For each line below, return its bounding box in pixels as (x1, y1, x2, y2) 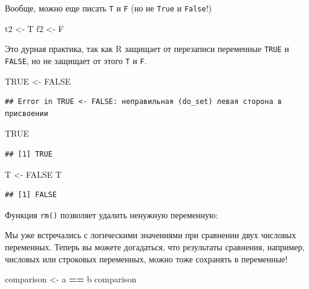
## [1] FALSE (5, 190, 57, 200)
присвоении (5, 109, 48, 118)
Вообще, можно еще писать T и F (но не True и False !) (5, 2, 212, 14)
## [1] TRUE (5, 149, 53, 158)
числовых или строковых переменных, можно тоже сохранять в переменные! (5, 252, 288, 265)
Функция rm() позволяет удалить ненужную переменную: (5, 208, 218, 221)
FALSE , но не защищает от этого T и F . (5, 54, 147, 67)
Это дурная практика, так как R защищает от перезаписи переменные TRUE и (5, 42, 289, 55)
